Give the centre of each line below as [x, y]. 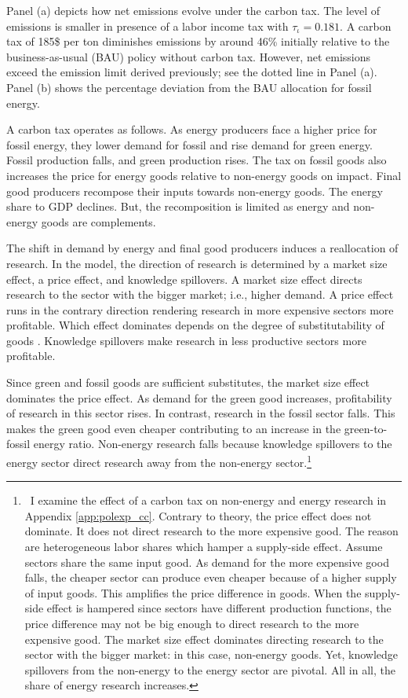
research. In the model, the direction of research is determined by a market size [197, 263]
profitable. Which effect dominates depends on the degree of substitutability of [195, 325]
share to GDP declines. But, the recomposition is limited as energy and [178, 206]
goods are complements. [98, 221]
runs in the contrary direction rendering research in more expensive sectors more [200, 309]
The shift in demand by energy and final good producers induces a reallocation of [202, 248]
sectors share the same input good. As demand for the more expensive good [207, 562]
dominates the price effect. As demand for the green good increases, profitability [199, 397]
